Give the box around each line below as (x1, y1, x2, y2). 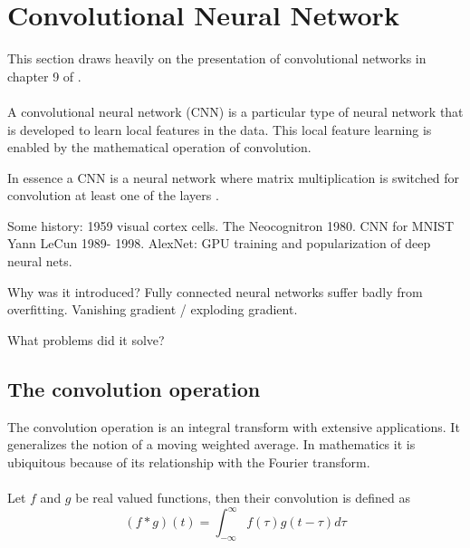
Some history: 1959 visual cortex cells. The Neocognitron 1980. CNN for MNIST (7, 216, 455, 235)
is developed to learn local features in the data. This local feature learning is (7, 120, 432, 139)
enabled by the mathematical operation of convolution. (7, 138, 312, 157)
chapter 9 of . (7, 66, 82, 85)
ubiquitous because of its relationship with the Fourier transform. (7, 452, 370, 471)
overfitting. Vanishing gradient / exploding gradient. (7, 300, 298, 319)
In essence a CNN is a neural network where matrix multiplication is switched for (7, 168, 460, 187)
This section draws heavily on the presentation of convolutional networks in (7, 49, 427, 68)
